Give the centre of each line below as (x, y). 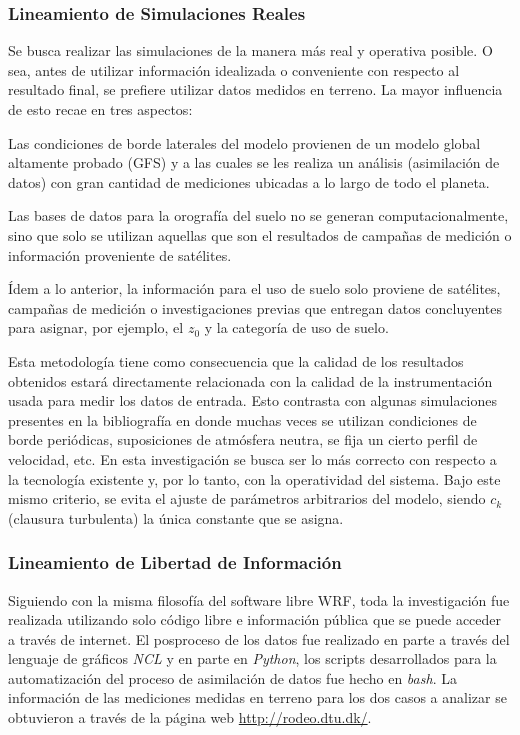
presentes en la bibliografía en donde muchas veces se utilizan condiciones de (242, 419)
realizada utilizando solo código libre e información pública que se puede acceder (255, 619)
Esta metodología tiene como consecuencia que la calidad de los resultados (236, 360)
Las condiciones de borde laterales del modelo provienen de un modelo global (244, 142)
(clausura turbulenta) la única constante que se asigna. (176, 517)
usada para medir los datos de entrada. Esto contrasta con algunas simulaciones (253, 400)
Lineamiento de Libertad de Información (175, 562)
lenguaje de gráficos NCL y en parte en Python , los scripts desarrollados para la (252, 658)
